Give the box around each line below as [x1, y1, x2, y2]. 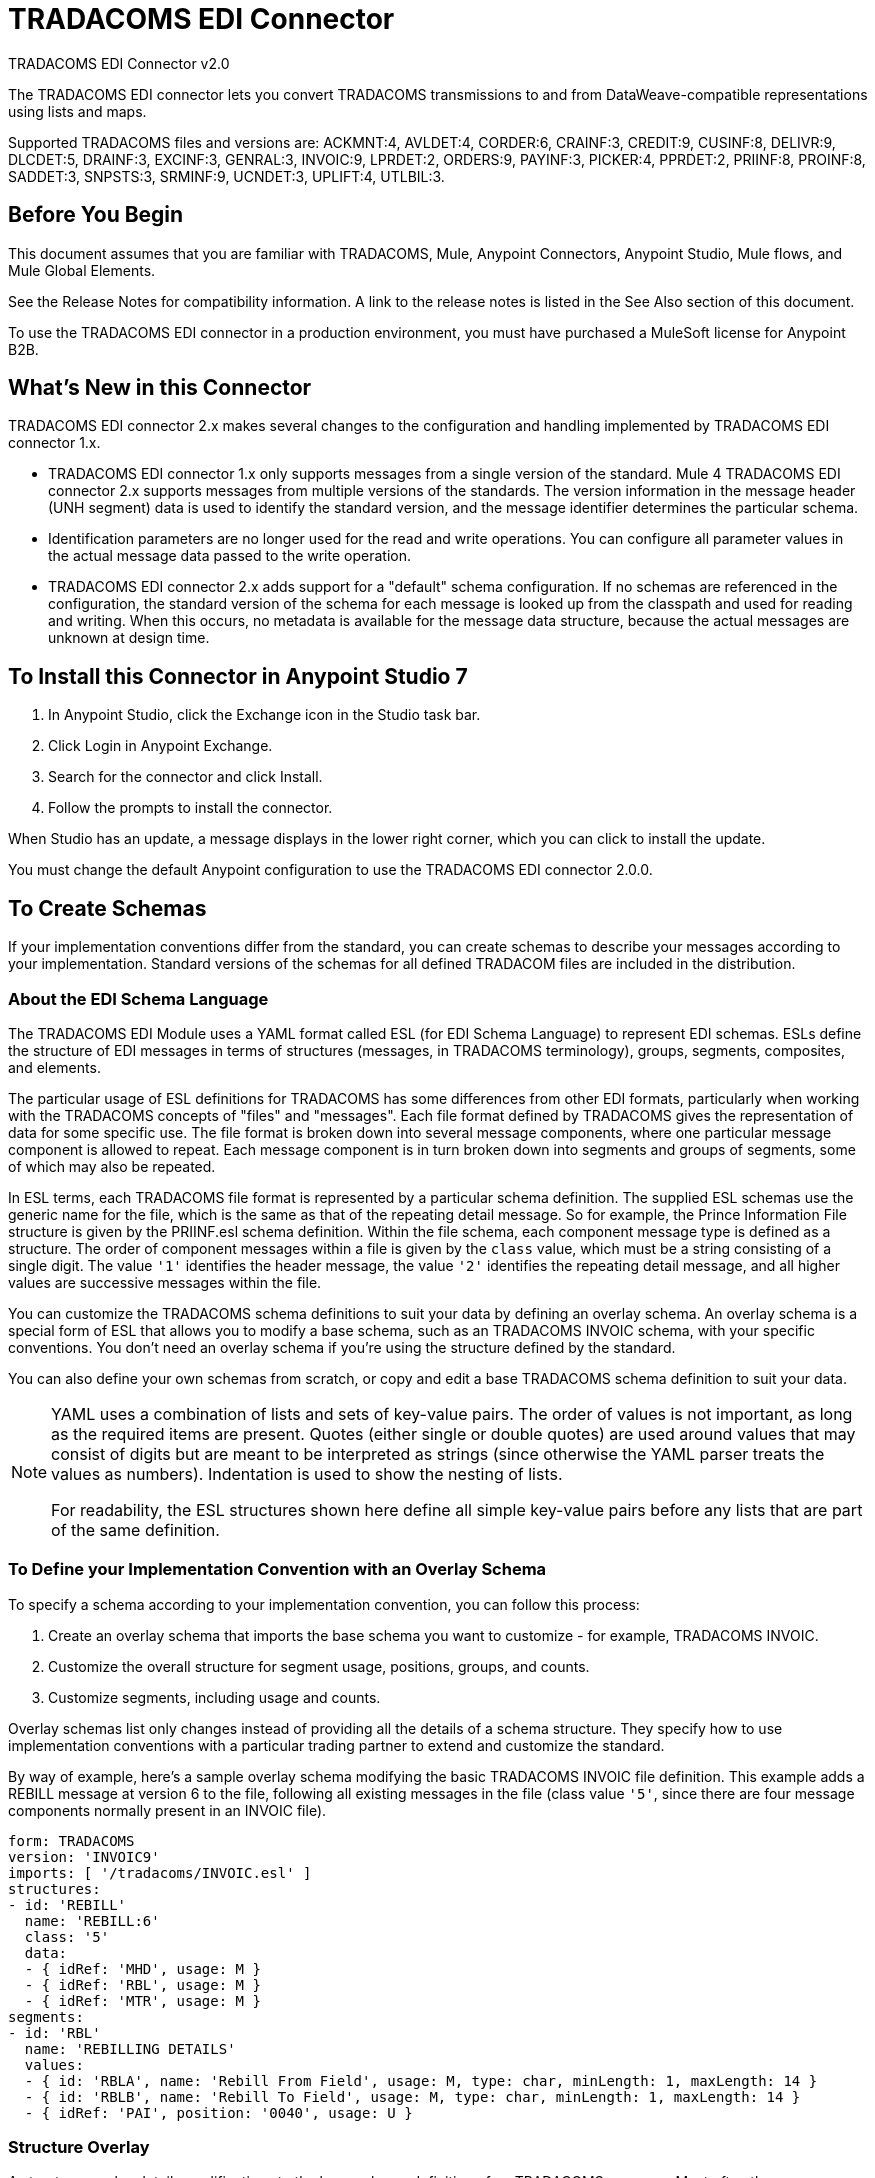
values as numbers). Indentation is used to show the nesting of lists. [51, 1463, 563, 1484]
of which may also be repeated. [8, 1157, 216, 1175]
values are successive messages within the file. [8, 1273, 322, 1291]
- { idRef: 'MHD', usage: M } [24, 1960, 261, 1977]
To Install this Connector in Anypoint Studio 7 [8, 663, 468, 689]
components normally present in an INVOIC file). [8, 1801, 327, 1819]
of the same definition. [51, 1519, 220, 1540]
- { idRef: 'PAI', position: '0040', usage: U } [24, 2104, 413, 2121]
